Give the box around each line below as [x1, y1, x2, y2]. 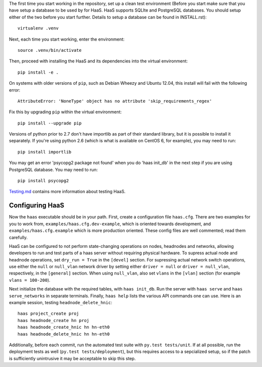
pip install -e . [17, 69, 59, 75]
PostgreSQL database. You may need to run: [9, 167, 98, 172]
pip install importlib [17, 149, 72, 154]
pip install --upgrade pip [17, 120, 82, 126]
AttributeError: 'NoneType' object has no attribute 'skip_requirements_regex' [17, 98, 212, 104]
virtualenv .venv [17, 26, 59, 31]
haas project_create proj [17, 311, 80, 317]
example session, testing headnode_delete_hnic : [9, 300, 113, 306]
